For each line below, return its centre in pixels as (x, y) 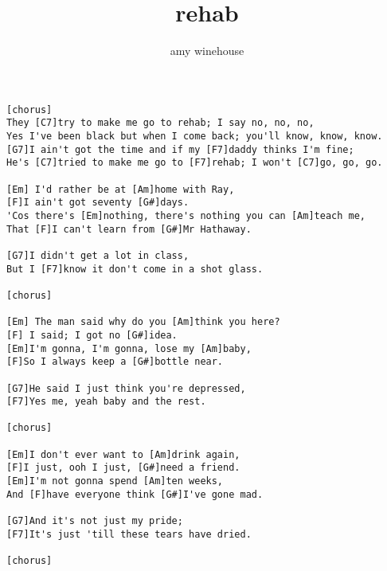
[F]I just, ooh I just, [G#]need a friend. (123, 468)
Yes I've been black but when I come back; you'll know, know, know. (195, 137)
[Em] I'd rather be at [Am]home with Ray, (121, 189)
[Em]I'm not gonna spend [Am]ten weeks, (115, 481)
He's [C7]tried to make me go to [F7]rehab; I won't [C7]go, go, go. (195, 163)
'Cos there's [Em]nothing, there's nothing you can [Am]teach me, (186, 215)
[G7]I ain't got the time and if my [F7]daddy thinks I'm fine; (180, 149)
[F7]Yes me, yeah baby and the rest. (106, 402)
